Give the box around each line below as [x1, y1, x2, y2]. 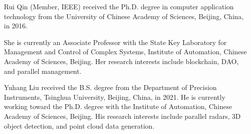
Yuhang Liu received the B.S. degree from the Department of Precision [4, 82, 217, 92]
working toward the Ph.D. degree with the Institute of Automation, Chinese [4, 101, 232, 112]
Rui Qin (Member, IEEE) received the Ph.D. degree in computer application [4, 1, 234, 11]
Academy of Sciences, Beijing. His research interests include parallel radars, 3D [4, 111, 241, 121]
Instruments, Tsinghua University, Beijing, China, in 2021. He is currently [4, 91, 226, 102]
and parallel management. [4, 66, 82, 76]
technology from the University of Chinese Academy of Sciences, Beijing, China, [4, 11, 244, 21]
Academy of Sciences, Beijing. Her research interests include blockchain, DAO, [4, 56, 239, 66]
